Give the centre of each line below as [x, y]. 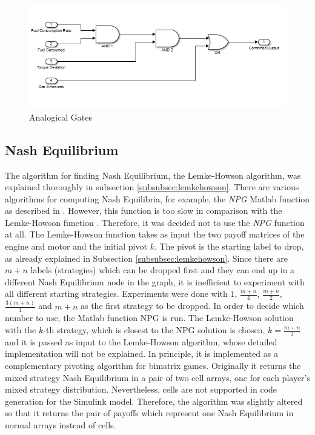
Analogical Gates [61, 117]
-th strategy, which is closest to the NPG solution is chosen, [154, 330]
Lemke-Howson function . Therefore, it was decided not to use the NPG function [155, 222]
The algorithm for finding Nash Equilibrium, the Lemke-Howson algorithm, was [153, 175]
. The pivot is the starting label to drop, [229, 246]
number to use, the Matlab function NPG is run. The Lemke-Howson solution [149, 318]
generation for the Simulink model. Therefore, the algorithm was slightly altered [154, 401]
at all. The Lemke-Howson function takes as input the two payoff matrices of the [155, 234]
